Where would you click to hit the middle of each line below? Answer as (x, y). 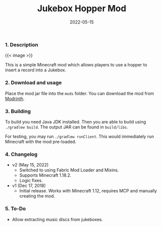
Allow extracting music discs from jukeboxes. (57, 219)
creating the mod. (37, 196)
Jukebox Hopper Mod (82, 9)
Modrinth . (15, 99)
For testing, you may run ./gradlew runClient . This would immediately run (80, 136)
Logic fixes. (31, 181)
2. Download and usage (33, 83)
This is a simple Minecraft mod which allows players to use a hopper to (76, 65)
